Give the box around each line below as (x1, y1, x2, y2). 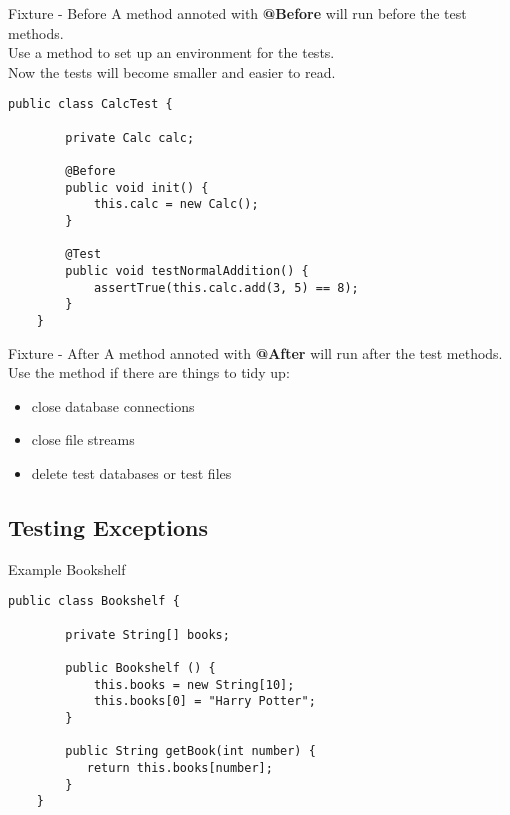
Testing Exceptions (8, 511, 208, 542)
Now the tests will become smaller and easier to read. (8, 61, 336, 82)
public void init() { (65, 180, 209, 195)
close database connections (31, 395, 195, 416)
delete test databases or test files (31, 462, 232, 483)
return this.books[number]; (86, 760, 273, 775)
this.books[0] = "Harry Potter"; (93, 694, 316, 709)
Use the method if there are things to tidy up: (8, 362, 290, 383)
